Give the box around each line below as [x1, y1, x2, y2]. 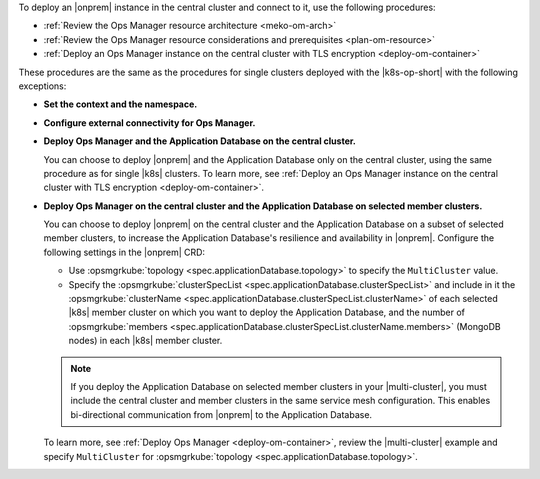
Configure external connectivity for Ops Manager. [43, 116, 256, 129]
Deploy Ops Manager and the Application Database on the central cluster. [43, 135, 357, 147]
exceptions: [18, 80, 67, 92]
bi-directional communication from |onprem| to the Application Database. [70, 408, 373, 420]
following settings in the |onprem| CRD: [43, 246, 205, 258]
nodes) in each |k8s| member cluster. [68, 335, 223, 347]
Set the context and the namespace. [43, 98, 198, 110]
